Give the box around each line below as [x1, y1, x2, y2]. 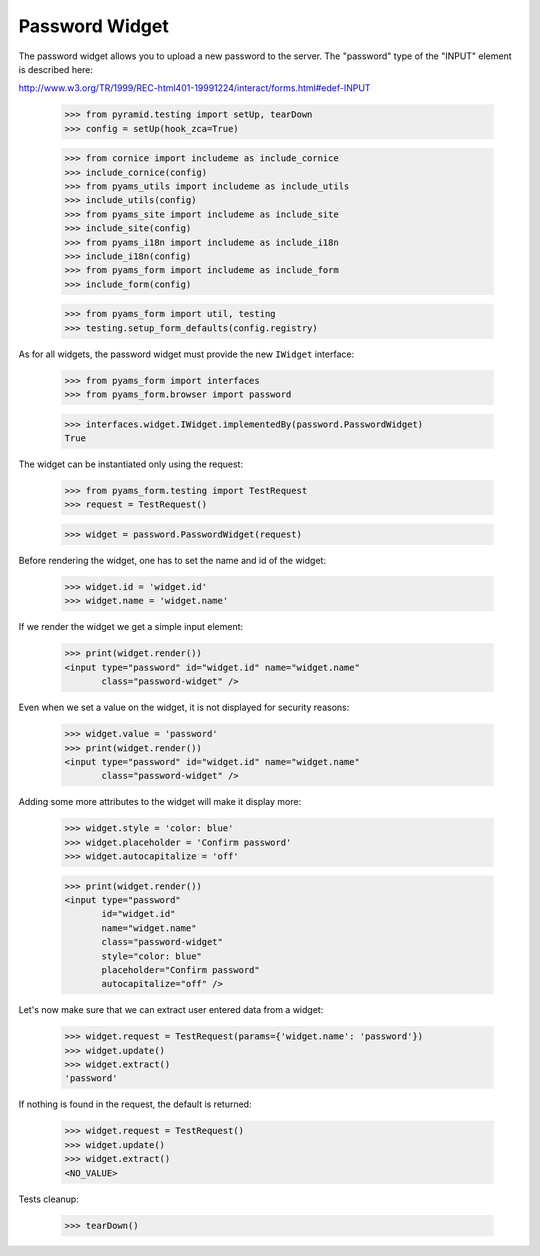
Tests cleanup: [18, 1193, 79, 1205]
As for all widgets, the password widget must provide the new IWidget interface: [18, 348, 355, 360]
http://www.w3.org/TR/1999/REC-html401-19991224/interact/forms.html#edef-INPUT [18, 82, 371, 94]
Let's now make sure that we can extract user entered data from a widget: [18, 1004, 324, 1016]
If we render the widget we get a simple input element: [18, 621, 244, 633]
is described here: [18, 63, 94, 75]
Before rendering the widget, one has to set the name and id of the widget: [18, 555, 327, 567]
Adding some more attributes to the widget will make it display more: [18, 796, 302, 808]
